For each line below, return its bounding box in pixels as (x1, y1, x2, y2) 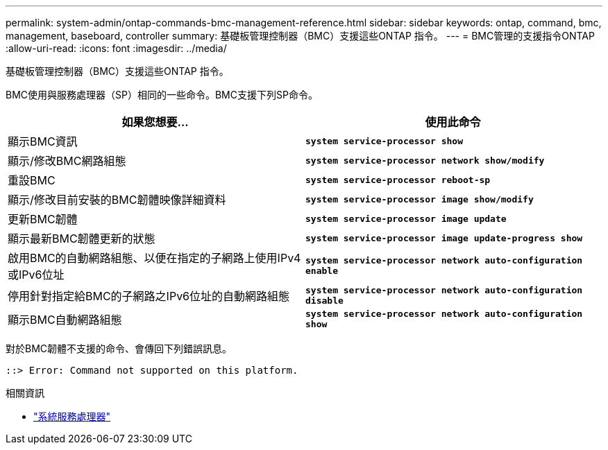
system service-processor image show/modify (305, 193, 534, 205)
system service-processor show (305, 135, 463, 146)
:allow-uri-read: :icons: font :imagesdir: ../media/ (6, 42, 227, 54)
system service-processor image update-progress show (305, 232, 583, 243)
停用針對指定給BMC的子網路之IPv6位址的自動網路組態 (8, 289, 290, 303)
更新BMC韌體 (8, 212, 78, 226)
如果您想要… (121, 115, 189, 129)
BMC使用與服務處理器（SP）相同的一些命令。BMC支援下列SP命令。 (6, 89, 318, 101)
